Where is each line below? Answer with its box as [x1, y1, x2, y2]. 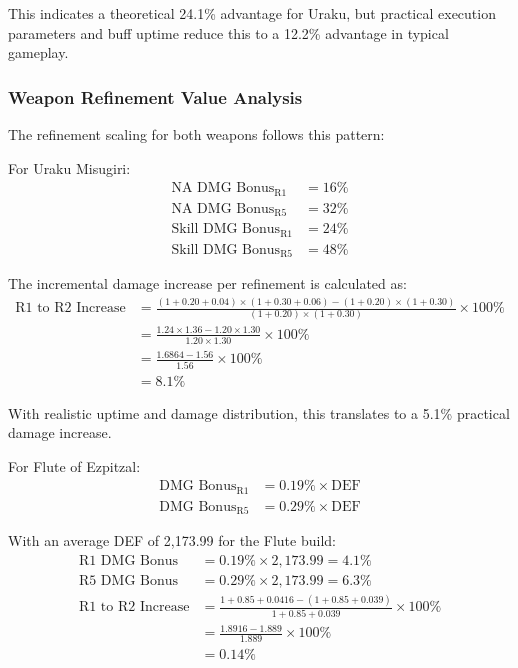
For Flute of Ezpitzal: [8, 455, 141, 476]
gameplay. [8, 42, 69, 63]
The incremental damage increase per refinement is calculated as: [8, 273, 407, 294]
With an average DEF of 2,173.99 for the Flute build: [8, 530, 336, 551]
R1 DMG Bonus [78, 554, 179, 568]
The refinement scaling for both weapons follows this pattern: [8, 124, 385, 144]
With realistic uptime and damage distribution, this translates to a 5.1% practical [8, 402, 510, 423]
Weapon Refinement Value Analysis [8, 84, 303, 109]
